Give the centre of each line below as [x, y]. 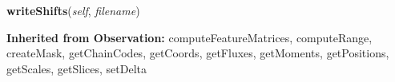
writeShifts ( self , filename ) [73, 10]
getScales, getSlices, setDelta [77, 68]
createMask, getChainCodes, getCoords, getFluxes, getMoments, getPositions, [198, 53]
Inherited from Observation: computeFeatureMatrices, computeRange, [189, 37]
